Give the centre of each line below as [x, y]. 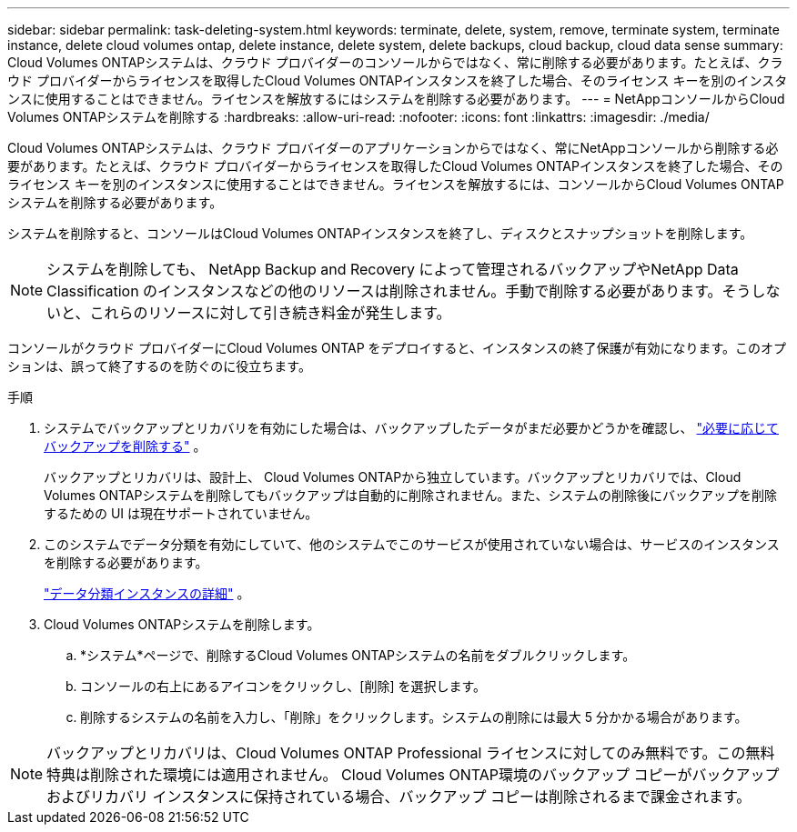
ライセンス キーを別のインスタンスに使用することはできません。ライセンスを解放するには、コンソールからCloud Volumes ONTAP [396, 184]
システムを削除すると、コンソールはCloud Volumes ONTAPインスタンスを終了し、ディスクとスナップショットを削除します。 [380, 233]
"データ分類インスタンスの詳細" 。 [147, 593]
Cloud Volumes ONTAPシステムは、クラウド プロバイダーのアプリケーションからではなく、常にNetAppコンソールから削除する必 [393, 148]
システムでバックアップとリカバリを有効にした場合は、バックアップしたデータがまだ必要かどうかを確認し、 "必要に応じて [412, 428]
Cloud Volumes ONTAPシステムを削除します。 [182, 624]
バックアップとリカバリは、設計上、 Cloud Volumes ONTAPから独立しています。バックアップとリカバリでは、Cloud [393, 477]
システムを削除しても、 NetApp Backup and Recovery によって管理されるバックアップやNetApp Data [393, 269]
